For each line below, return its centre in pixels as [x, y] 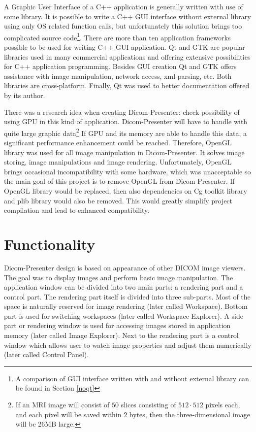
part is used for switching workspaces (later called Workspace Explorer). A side [124, 316]
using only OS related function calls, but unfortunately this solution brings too [123, 26]
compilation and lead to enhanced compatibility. [77, 210]
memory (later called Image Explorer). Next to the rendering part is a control [121, 335]
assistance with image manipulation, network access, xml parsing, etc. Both [118, 76]
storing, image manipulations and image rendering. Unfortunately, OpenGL [118, 162]
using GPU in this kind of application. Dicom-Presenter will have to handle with [126, 121]
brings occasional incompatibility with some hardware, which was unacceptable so [128, 171]
